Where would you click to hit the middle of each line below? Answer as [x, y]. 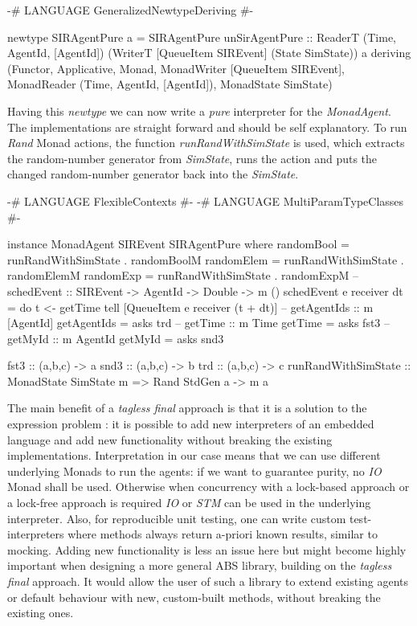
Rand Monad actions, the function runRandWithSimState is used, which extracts [206, 143]
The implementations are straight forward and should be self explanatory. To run [207, 127]
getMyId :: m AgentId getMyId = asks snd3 [116, 338]
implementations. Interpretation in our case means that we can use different [194, 455]
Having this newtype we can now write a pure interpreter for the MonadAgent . [199, 110]
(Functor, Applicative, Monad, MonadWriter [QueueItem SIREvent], [176, 68]
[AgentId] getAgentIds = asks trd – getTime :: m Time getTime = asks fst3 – [199, 323]
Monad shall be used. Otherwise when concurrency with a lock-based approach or [208, 487]
